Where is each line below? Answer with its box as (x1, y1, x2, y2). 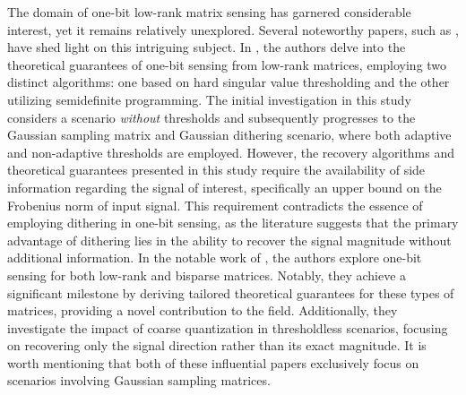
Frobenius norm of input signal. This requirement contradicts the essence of (7, 195, 423, 214)
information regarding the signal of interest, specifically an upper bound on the (7, 177, 442, 196)
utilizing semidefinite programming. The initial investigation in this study (7, 90, 411, 108)
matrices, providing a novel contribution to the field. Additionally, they (7, 301, 398, 320)
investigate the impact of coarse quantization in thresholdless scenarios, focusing (7, 318, 448, 337)
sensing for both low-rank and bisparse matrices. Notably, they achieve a (7, 265, 407, 284)
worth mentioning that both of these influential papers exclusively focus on (7, 353, 419, 372)
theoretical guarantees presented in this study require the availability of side (7, 160, 426, 179)
